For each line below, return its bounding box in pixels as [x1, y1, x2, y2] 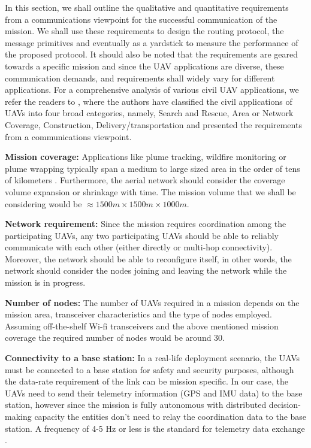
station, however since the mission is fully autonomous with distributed [5, 398, 267, 411]
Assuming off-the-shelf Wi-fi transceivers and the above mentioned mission [5, 319, 279, 332]
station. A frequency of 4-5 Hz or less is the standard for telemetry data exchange [5, 422, 305, 434]
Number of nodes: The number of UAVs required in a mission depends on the [5, 296, 300, 308]
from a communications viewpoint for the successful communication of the [5, 13, 277, 25]
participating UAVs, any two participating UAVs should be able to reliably [5, 229, 279, 241]
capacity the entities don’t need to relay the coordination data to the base [34, 410, 307, 422]
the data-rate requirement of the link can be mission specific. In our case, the [5, 375, 288, 388]
